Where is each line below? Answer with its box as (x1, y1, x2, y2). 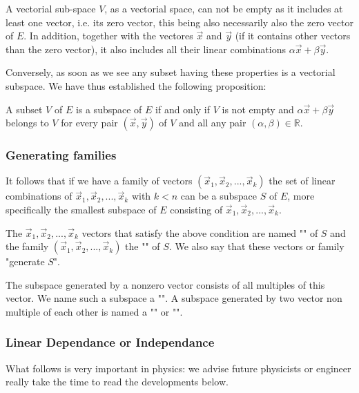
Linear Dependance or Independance (6, 334, 215, 351)
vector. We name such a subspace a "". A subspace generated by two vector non (6, 291, 342, 305)
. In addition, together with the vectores (23, 28, 193, 43)
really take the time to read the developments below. (6, 374, 229, 389)
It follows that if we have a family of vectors (6, 173, 193, 188)
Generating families (6, 146, 117, 164)
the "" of (125, 239, 160, 253)
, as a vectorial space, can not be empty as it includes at (104, 1, 343, 15)
